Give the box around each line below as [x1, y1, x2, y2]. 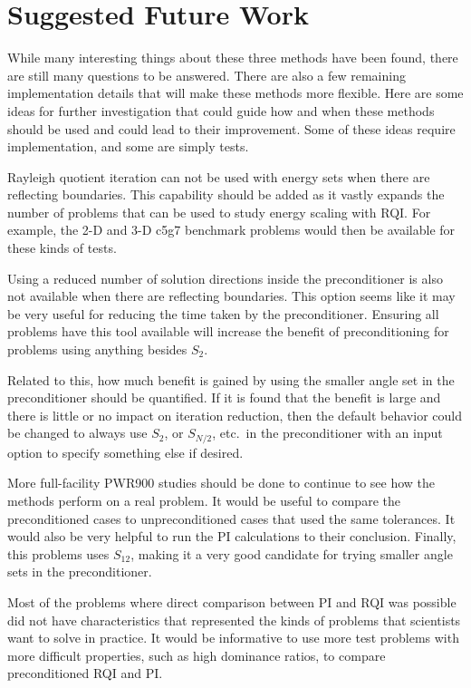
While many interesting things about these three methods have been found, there [7, 48, 458, 67]
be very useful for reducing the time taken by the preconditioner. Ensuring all [7, 304, 439, 323]
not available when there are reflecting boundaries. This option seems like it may [7, 286, 456, 305]
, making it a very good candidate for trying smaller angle [130, 544, 453, 563]
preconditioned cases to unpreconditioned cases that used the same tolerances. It [7, 509, 456, 528]
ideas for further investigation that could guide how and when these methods [7, 101, 435, 120]
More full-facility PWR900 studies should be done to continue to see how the [7, 473, 436, 492]
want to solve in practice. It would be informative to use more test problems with [7, 628, 459, 647]
